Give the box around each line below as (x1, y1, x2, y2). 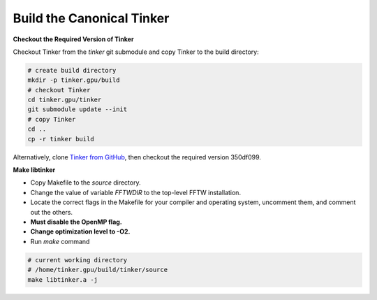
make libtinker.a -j (27, 276, 98, 283)
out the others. (30, 208, 73, 216)
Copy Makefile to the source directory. (30, 178, 141, 187)
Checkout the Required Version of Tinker (13, 35, 134, 43)
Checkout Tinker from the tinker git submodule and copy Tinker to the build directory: (13, 48, 259, 56)
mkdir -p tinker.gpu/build (27, 76, 120, 84)
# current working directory (27, 256, 128, 264)
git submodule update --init (27, 106, 128, 113)
